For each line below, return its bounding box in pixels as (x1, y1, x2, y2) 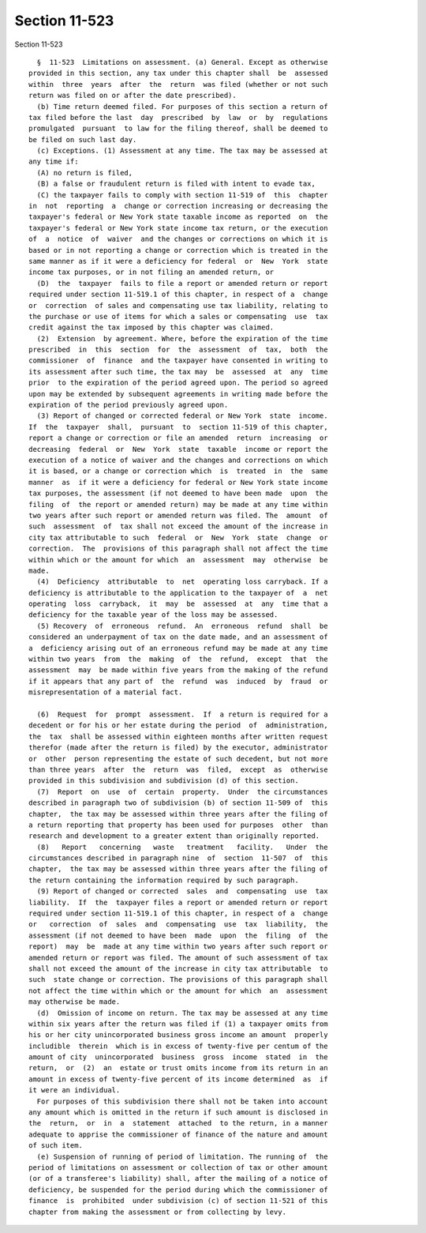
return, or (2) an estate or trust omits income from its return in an (28, 1063, 328, 1073)
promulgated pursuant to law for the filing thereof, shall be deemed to (28, 124, 328, 133)
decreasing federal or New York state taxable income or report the (28, 445, 328, 453)
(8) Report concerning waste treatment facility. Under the (36, 842, 328, 851)
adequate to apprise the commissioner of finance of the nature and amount (28, 1130, 328, 1139)
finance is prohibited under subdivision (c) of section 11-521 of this (28, 1197, 328, 1205)
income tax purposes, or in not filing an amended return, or (28, 268, 275, 276)
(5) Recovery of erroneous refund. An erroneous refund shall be (36, 621, 328, 630)
